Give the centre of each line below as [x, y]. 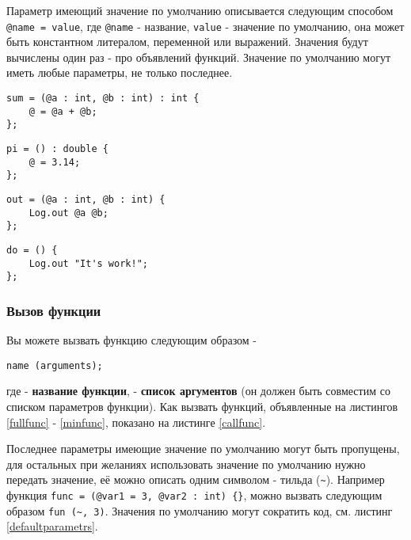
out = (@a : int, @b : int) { [86, 199]
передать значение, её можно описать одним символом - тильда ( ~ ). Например [196, 479]
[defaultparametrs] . [52, 526]
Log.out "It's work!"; [88, 263]
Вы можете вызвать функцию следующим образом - [132, 340]
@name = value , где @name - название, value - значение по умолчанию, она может [205, 26]
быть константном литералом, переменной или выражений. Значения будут [187, 42]
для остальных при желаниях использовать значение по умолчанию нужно [186, 464]
